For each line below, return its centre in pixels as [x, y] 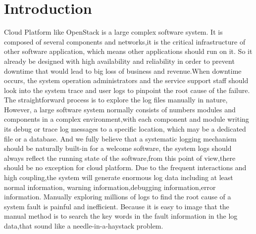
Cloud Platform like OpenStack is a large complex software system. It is [113, 32]
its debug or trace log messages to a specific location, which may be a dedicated [125, 129]
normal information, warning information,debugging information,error [110, 187]
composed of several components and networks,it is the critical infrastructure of [125, 41]
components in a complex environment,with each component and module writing [127, 119]
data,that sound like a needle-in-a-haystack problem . [84, 226]
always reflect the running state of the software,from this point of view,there [120, 158]
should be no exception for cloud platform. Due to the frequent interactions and [125, 167]
